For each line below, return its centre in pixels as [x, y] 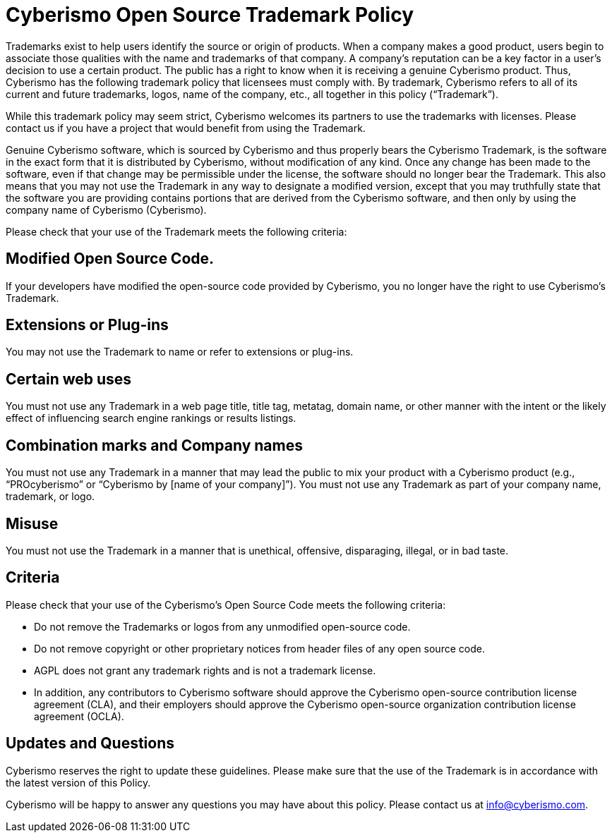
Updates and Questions [90, 743]
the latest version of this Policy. [78, 782]
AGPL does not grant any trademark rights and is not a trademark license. [205, 670]
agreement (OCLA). [79, 716]
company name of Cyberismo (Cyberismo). [106, 209]
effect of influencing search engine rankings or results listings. [151, 418]
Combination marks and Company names [154, 445]
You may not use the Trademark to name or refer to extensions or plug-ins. [180, 352]
